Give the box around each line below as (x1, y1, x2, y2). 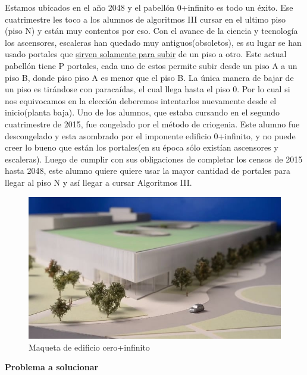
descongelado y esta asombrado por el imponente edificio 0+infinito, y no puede (5, 129, 296, 142)
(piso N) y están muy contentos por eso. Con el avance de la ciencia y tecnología (5, 24, 298, 37)
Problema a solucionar (5, 361, 99, 373)
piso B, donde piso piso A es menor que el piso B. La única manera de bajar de (5, 71, 294, 83)
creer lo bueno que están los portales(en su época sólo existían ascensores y (5, 141, 278, 154)
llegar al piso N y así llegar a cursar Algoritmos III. (5, 176, 192, 188)
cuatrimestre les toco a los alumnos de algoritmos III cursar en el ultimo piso (5, 12, 286, 25)
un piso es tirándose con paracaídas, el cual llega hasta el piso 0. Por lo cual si (5, 83, 290, 95)
